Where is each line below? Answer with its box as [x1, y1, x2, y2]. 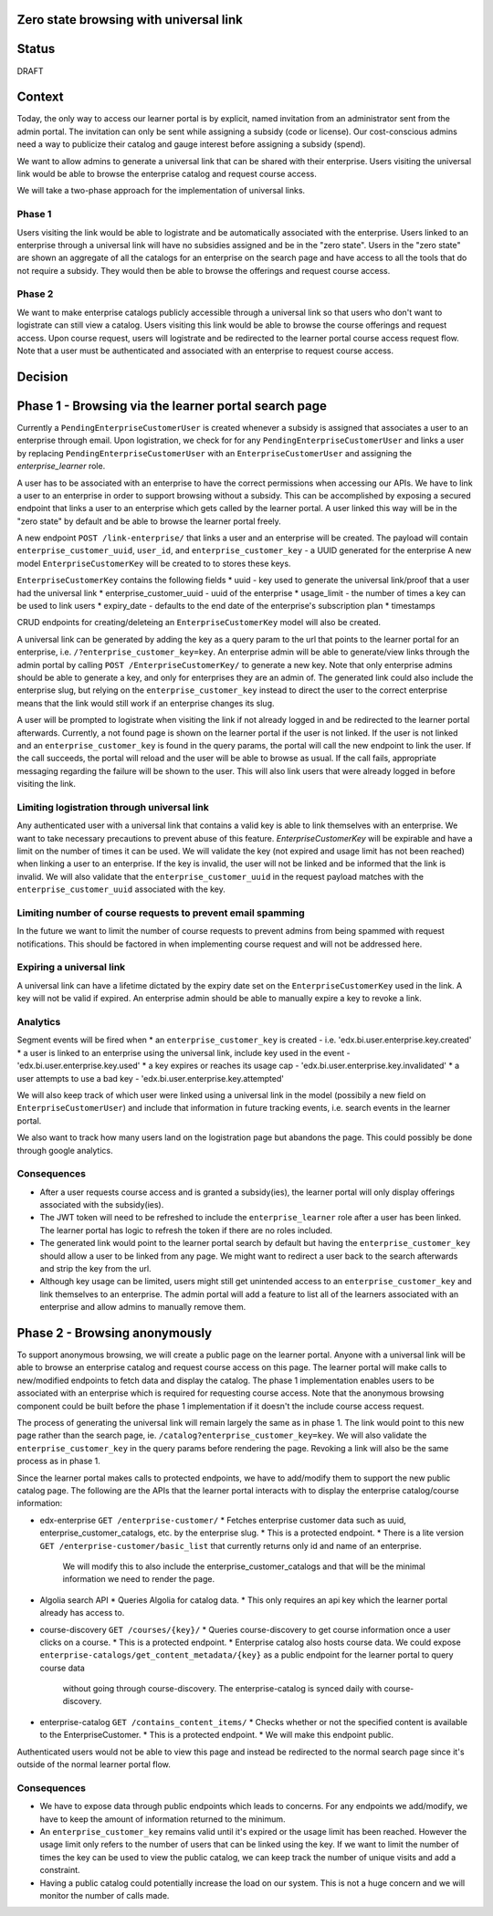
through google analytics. [16, 1145, 113, 1156]
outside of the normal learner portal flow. [16, 1759, 171, 1770]
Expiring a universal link [16, 961, 126, 974]
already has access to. [39, 1607, 125, 1618]
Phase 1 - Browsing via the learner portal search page [16, 398, 328, 414]
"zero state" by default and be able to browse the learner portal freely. [16, 516, 282, 527]
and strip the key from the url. [39, 1263, 152, 1273]
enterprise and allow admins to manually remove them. [39, 1302, 246, 1313]
